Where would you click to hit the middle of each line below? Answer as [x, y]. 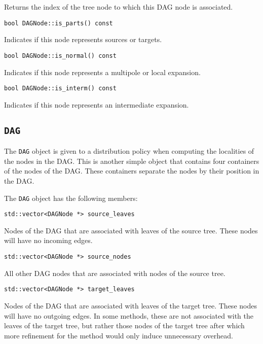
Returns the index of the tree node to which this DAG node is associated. [119, 7]
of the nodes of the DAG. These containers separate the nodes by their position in [132, 171]
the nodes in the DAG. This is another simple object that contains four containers [132, 161]
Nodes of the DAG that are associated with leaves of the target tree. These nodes [130, 305]
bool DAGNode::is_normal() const [60, 56]
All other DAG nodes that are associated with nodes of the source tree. [115, 273]
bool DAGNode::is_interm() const [60, 89]
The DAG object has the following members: [71, 198]
